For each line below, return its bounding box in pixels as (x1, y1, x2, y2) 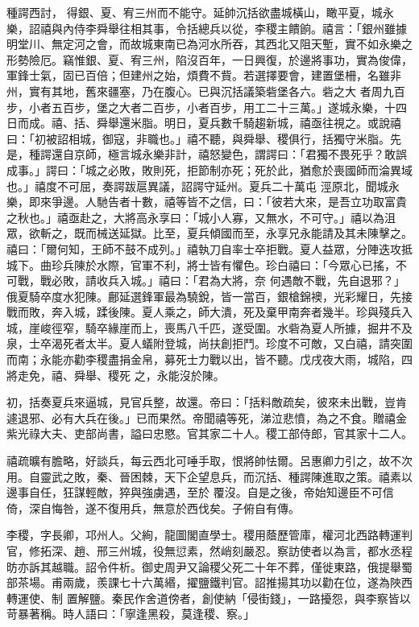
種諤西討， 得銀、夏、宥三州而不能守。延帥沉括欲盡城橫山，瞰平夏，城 (6, 4, 383, 20)
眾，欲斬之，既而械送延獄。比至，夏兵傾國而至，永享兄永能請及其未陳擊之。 (6, 225, 413, 241)
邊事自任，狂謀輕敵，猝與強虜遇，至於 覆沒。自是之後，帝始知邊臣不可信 (6, 484, 394, 501)
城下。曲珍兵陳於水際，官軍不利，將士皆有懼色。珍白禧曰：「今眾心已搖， (6, 256, 396, 273)
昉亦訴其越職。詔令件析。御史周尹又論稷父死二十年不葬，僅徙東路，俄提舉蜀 (6, 558, 413, 575)
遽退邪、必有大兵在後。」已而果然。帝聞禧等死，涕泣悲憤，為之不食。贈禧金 (6, 409, 407, 426)
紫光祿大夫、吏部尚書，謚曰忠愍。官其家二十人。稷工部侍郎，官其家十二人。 (6, 425, 413, 442)
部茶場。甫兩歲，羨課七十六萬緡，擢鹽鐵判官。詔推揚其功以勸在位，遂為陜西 (6, 574, 413, 591)
